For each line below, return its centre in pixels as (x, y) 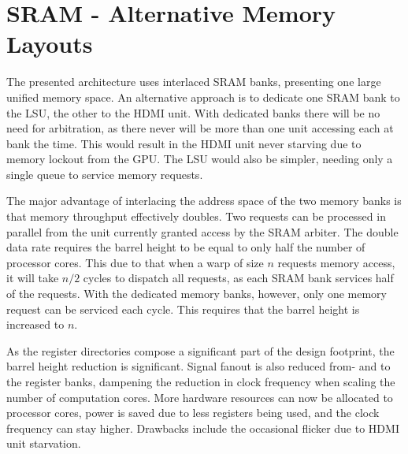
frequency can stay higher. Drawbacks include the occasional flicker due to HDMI (203, 428)
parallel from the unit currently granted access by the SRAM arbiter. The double (202, 231)
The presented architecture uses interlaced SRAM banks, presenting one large (194, 82)
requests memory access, (336, 262)
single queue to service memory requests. (105, 174)
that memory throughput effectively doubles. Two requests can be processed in (196, 216)
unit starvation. (44, 443)
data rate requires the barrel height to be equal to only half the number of (186, 247)
